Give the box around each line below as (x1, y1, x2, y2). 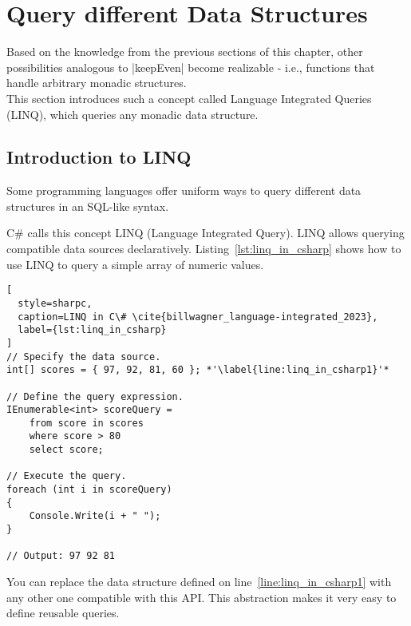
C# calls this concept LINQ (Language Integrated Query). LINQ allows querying (6, 224, 405, 241)
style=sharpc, (18, 297, 93, 309)
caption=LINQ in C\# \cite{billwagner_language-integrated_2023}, (18, 311, 378, 323)
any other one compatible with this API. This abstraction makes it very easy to (6, 588, 397, 605)
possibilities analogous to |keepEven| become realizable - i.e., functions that (6, 58, 375, 75)
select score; (29, 444, 104, 456)
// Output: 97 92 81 (6, 550, 116, 562)
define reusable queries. (6, 604, 120, 621)
